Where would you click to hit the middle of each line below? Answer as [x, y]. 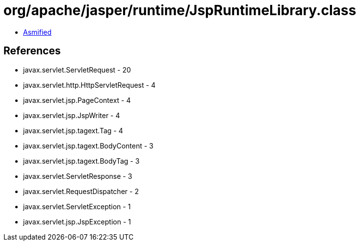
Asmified [38, 32]
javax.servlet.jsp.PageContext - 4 [77, 100]
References [32, 51]
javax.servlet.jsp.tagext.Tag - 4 [73, 130]
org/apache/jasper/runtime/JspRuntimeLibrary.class [180, 10]
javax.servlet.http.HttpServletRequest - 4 [89, 85]
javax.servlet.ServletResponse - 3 [78, 176]
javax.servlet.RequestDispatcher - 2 [81, 191]
